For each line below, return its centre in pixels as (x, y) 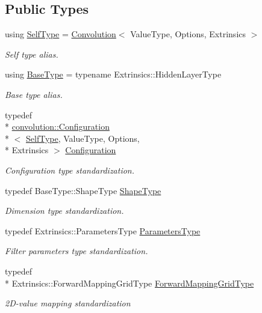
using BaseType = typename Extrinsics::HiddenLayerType (113, 74)
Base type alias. (34, 94)
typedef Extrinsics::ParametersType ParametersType (103, 230)
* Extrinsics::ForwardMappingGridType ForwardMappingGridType (129, 283)
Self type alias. (32, 54)
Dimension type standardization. (64, 211)
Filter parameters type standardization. (76, 251)
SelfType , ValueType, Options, (83, 138)
